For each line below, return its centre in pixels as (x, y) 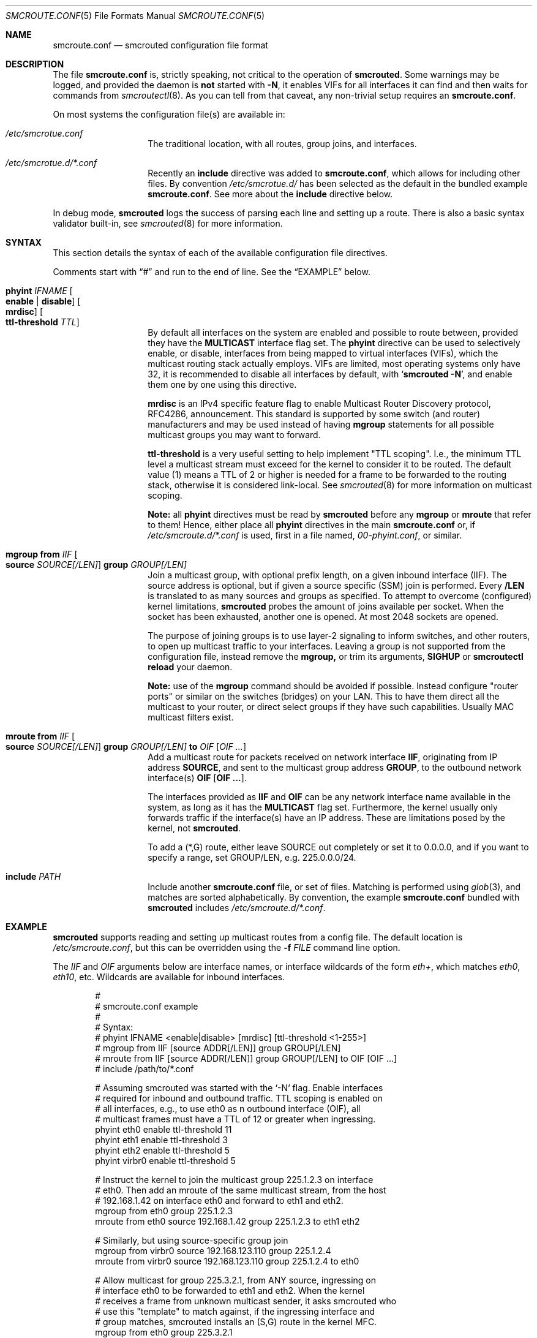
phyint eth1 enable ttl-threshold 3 (161, 1140)
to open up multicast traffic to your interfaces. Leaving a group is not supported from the (327, 646)
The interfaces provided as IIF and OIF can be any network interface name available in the (329, 797)
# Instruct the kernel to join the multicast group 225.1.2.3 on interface (234, 1180)
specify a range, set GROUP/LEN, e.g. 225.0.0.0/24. (252, 857)
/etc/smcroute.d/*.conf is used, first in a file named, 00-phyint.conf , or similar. (305, 535)
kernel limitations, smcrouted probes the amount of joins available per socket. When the (326, 606)
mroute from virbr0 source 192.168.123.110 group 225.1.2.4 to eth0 (227, 1261)
